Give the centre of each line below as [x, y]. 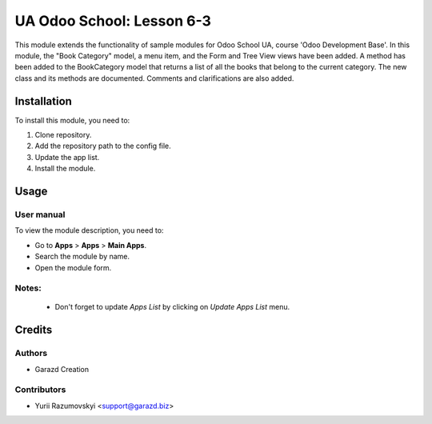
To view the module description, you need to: [89, 230]
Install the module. [65, 169]
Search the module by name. [82, 257]
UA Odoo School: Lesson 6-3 [113, 21]
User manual [40, 214]
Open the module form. [73, 267]
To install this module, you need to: [72, 120]
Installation [43, 101]
